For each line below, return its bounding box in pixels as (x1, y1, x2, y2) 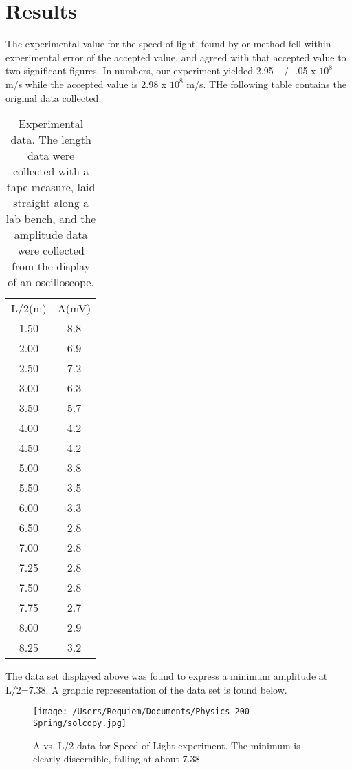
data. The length (10, 131, 91, 148)
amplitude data (14, 226, 88, 243)
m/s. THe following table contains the (186, 76, 346, 91)
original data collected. (5, 90, 102, 105)
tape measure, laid (6, 179, 96, 195)
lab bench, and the (5, 211, 96, 227)
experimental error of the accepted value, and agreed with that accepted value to (5, 50, 346, 64)
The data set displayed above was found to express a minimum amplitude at (5, 669, 328, 683)
